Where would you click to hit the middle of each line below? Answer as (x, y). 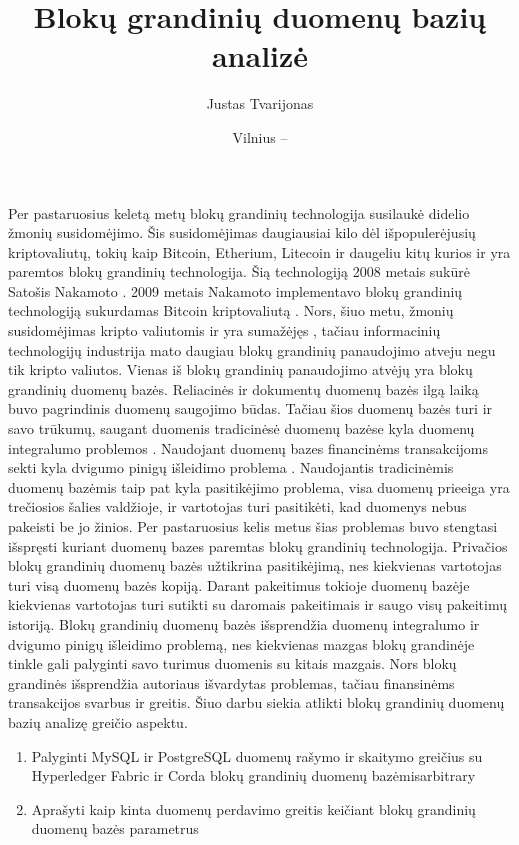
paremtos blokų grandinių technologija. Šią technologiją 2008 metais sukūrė (239, 271)
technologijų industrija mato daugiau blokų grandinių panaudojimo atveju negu (252, 349)
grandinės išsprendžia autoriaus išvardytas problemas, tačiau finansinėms (231, 682)
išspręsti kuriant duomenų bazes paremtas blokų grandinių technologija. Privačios (258, 545)
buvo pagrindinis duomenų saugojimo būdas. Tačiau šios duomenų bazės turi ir (250, 408)
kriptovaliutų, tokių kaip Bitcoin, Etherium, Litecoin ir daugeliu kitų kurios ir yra (259, 251)
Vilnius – (260, 136)
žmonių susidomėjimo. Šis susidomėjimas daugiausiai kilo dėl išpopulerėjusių (242, 232)
